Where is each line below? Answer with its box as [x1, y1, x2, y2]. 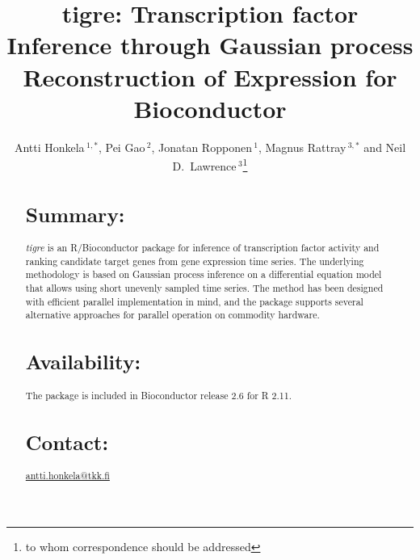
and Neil [363, 138, 406, 155]
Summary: [25, 200, 125, 228]
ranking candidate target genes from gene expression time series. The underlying [25, 254, 364, 267]
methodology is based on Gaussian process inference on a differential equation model [25, 267, 382, 281]
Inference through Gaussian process [6, 28, 414, 61]
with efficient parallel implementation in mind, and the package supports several [25, 294, 363, 308]
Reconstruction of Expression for [23, 60, 397, 93]
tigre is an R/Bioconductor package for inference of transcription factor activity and [25, 241, 380, 255]
